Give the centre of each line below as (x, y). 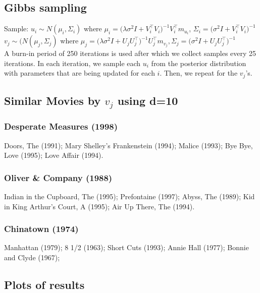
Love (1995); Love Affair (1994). (54, 155)
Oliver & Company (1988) (58, 177)
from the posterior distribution (199, 63)
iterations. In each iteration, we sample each (72, 63)
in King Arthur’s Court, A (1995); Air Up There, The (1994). (99, 206)
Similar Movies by (53, 101)
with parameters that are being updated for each (80, 73)
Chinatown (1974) (41, 229)
